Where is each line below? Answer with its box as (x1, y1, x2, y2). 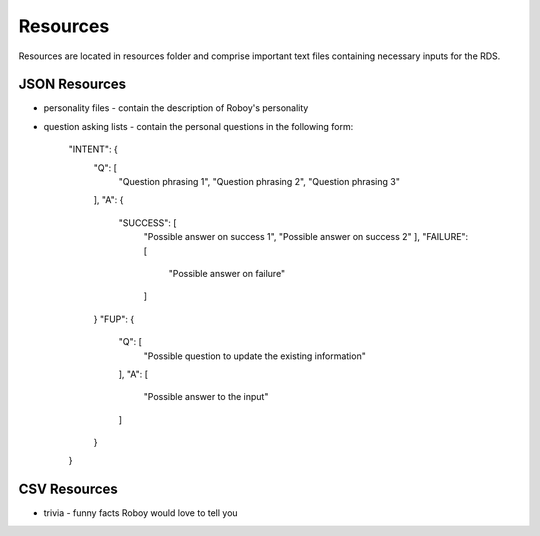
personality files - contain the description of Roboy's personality (43, 102, 309, 114)
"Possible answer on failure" (168, 267, 286, 279)
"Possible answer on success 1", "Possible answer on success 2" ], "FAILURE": (143, 231, 469, 243)
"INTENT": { (68, 143, 119, 155)
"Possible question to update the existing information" (143, 350, 367, 362)
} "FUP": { (93, 313, 135, 325)
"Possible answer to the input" (143, 391, 269, 403)
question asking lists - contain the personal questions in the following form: (43, 120, 354, 132)
